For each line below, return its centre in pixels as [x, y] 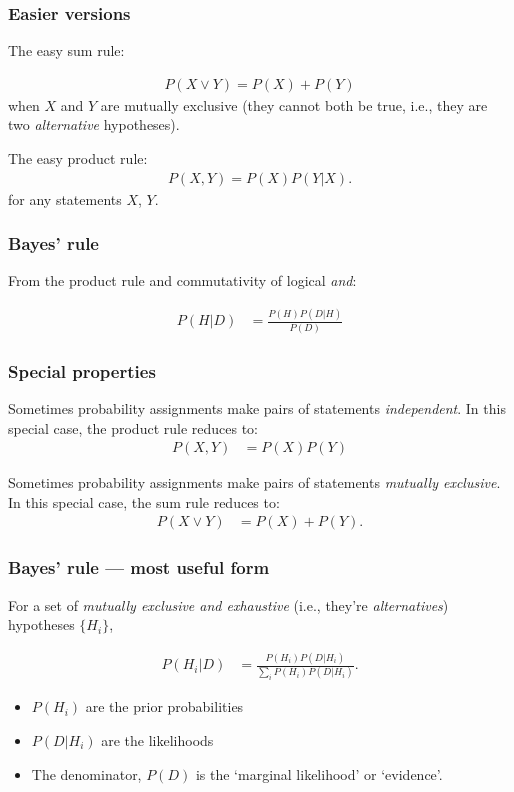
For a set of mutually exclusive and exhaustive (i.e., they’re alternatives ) [228, 604]
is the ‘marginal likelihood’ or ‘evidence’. [319, 773]
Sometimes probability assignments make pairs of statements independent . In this [257, 407]
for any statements [65, 198]
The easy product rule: [78, 158]
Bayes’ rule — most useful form [139, 567]
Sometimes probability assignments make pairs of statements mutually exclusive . [254, 482]
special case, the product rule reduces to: [133, 427]
